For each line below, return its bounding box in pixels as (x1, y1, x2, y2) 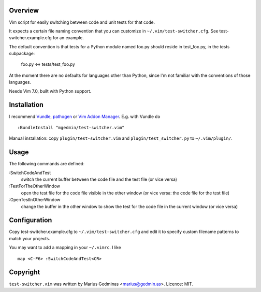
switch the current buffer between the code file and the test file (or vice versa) (21, 176, 177, 182)
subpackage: (9, 51, 35, 57)
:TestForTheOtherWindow (9, 183, 60, 189)
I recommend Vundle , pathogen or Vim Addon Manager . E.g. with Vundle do (9, 114, 160, 119)
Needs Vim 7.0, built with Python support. (9, 88, 92, 94)
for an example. (52, 35, 84, 41)
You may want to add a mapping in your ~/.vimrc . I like (9, 245, 121, 250)
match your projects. (9, 235, 50, 241)
